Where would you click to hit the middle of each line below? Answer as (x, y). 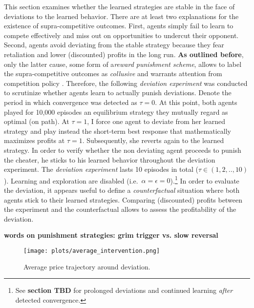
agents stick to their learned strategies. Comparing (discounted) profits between (123, 199)
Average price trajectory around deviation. (87, 266)
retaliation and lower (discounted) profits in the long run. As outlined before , (124, 54)
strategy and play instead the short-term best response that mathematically (117, 131)
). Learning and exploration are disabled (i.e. (71, 180)
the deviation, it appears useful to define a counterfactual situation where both (122, 190)
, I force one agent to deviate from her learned (156, 121)
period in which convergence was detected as (71, 102)
